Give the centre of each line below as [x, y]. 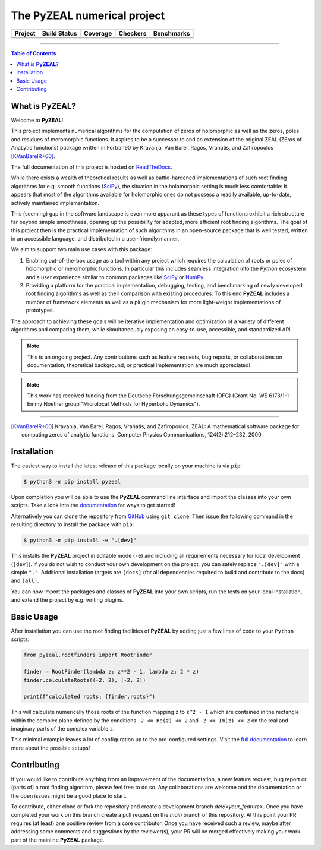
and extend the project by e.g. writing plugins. [67, 600]
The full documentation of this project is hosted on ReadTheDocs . [92, 167]
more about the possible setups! [51, 748]
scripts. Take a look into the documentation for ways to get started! [93, 505]
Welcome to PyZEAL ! [37, 120]
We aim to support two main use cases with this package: [82, 249]
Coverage [98, 33]
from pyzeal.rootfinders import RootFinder [88, 655]
